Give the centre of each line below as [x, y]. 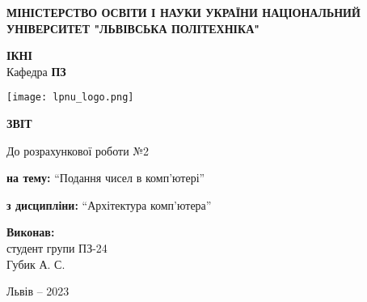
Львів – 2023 [38, 291]
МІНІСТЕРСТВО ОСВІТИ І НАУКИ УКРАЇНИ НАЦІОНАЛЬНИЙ [183, 12]
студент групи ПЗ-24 [57, 248]
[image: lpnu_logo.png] [70, 98]
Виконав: [31, 232]
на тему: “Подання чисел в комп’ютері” [106, 178]
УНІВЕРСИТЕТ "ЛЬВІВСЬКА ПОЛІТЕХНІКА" [133, 28]
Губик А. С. [36, 264]
